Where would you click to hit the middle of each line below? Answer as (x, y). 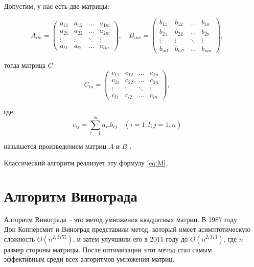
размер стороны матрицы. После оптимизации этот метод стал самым (108, 249)
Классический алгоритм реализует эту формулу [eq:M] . (86, 162)
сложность (20, 238)
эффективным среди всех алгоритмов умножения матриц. (89, 259)
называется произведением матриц (55, 146)
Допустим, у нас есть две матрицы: (57, 6)
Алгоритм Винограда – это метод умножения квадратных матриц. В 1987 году (121, 219)
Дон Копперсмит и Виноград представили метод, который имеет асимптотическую (127, 229)
